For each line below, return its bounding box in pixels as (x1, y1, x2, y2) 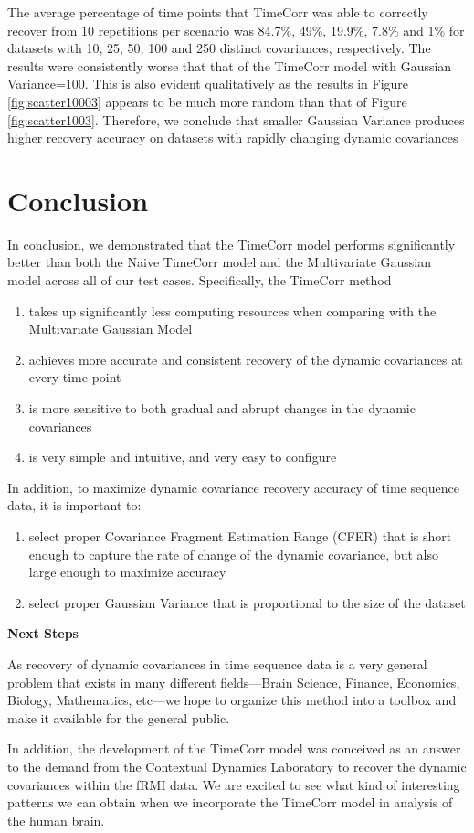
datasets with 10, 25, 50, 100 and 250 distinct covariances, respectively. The (7, 38, 431, 58)
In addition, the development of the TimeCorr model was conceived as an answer (7, 739, 461, 758)
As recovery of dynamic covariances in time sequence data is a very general (7, 654, 427, 673)
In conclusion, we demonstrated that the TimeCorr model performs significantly (7, 234, 456, 253)
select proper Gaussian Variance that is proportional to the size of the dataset (28, 593, 466, 612)
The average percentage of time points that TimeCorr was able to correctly (7, 3, 428, 21)
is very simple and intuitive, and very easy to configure (28, 447, 337, 466)
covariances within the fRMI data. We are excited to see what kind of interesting (7, 774, 460, 794)
